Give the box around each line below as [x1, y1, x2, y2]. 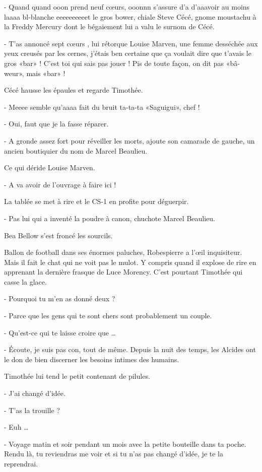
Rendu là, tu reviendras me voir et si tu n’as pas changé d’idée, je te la [4, 448, 223, 459]
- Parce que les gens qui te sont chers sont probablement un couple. [4, 310, 212, 321]
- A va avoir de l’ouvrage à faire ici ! [4, 179, 116, 189]
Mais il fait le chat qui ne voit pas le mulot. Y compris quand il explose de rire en [4, 256, 256, 267]
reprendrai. [4, 458, 38, 468]
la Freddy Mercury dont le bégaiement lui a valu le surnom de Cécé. [4, 21, 215, 32]
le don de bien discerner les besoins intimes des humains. [4, 354, 179, 364]
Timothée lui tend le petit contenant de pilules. [4, 371, 150, 381]
